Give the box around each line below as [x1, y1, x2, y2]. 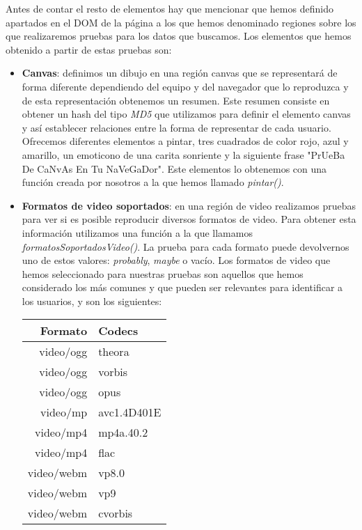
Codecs [98, 322, 139, 339]
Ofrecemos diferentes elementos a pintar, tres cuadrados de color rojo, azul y [22, 134, 349, 148]
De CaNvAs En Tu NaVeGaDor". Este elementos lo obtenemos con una [22, 161, 327, 176]
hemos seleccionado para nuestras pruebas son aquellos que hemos [22, 266, 304, 281]
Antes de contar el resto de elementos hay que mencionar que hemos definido [6, 1, 333, 15]
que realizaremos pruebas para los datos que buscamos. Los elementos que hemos [6, 29, 352, 43]
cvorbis [98, 505, 133, 522]
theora [98, 343, 129, 360]
